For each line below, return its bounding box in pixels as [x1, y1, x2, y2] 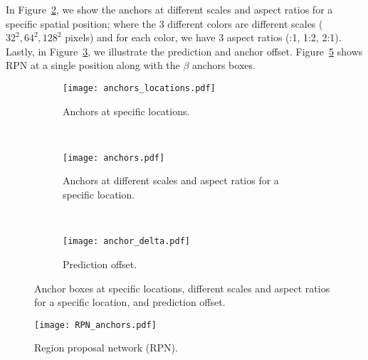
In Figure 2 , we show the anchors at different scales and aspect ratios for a [6, 2, 333, 16]
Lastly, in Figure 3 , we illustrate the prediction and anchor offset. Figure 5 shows [6, 43, 363, 58]
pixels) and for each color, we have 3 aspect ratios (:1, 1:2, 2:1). [65, 30, 342, 45]
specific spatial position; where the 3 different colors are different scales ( [6, 16, 323, 31]
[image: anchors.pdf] [63, 152, 165, 163]
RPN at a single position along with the [6, 58, 180, 73]
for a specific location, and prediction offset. [34, 295, 226, 309]
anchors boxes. [192, 58, 256, 73]
